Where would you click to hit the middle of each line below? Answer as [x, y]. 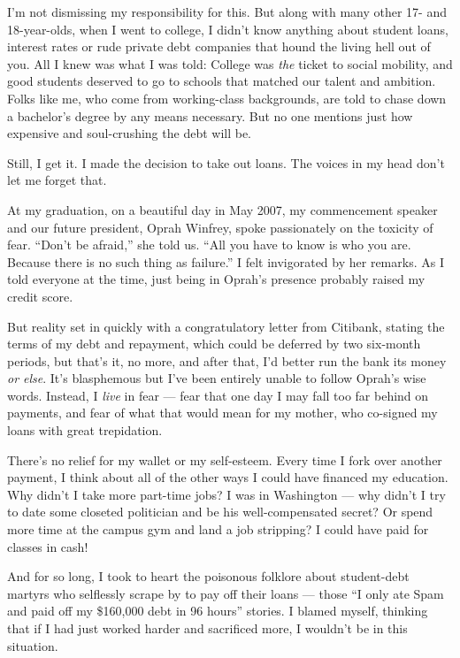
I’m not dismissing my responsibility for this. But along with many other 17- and [227, 11]
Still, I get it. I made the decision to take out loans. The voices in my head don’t [226, 162]
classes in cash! [48, 546]
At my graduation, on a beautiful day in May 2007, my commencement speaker [222, 209]
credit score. [40, 296]
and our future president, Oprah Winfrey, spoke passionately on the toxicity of [220, 227]
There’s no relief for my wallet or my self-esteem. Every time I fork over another [225, 459]
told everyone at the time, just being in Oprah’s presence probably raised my [216, 279]
